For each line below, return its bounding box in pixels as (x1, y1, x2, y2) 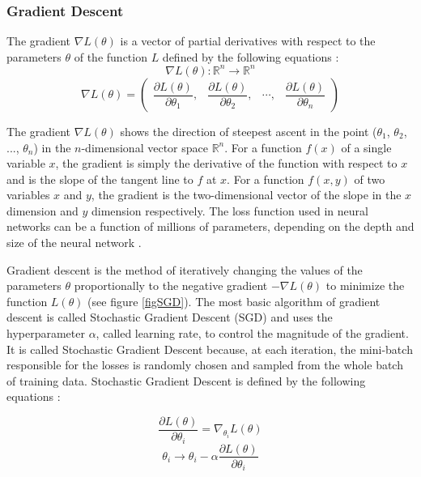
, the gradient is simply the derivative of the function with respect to (55, 155, 398, 172)
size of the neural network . (6, 234, 142, 251)
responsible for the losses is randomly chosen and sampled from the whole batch (6, 356, 403, 373)
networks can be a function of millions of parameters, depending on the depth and (6, 218, 415, 235)
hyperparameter (6, 325, 85, 342)
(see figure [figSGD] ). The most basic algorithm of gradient (87, 292, 381, 309)
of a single (341, 138, 392, 155)
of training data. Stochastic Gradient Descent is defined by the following (6, 372, 366, 389)
